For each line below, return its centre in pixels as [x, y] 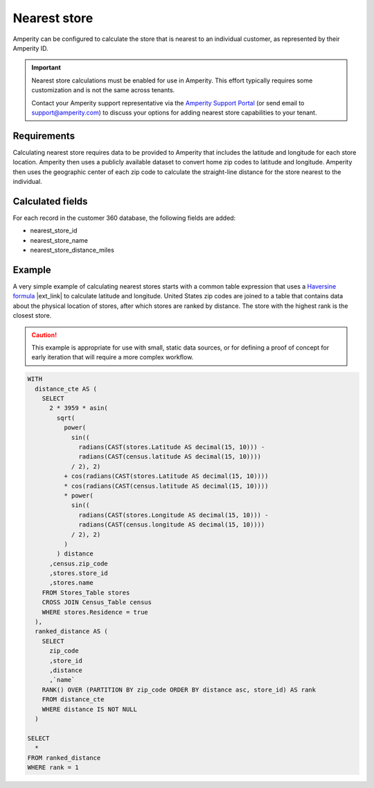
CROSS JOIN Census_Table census [97, 602]
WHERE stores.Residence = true [95, 612]
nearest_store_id [54, 231]
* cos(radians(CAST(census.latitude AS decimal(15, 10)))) [166, 486]
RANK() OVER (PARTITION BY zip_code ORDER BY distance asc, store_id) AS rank [179, 689]
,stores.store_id [79, 573]
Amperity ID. [30, 48]
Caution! [44, 335]
